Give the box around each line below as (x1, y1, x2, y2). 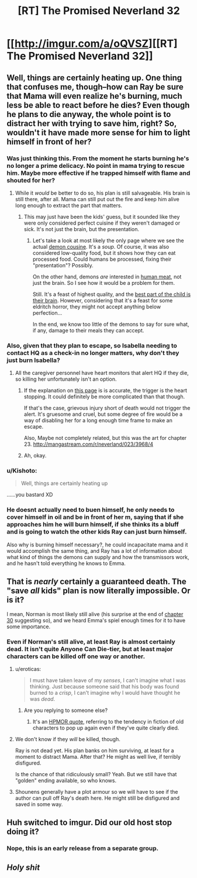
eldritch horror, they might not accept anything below (32, 303, 161, 310)
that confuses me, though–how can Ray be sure (6, 82, 184, 92)
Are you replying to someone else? (23, 707, 108, 714)
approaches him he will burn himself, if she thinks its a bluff (6, 521, 179, 529)
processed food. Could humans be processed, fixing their (32, 256, 172, 263)
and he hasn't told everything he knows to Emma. (6, 560, 126, 567)
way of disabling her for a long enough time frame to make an (23, 417, 173, 424)
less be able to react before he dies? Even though (6, 100, 190, 110)
